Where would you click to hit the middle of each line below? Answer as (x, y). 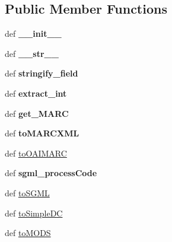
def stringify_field (42, 73)
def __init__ (33, 34)
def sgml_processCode (51, 173)
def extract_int (36, 93)
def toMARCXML (42, 133)
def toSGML (27, 192)
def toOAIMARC (36, 153)
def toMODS (28, 233)
